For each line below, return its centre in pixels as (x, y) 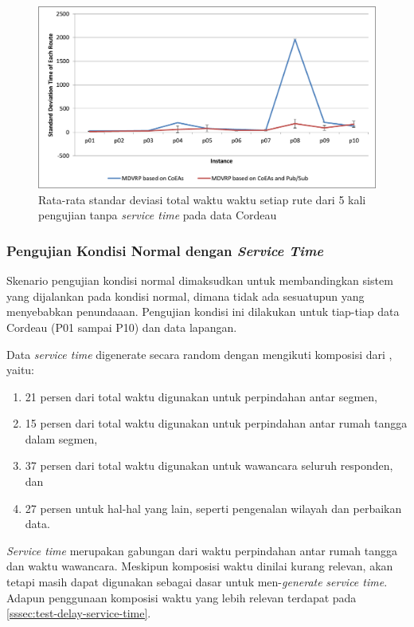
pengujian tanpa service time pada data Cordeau (158, 215)
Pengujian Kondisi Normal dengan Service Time (165, 250)
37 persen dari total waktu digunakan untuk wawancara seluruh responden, (209, 465)
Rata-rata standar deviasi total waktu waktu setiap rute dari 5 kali (202, 199)
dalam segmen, (61, 438)
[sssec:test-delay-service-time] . (79, 613)
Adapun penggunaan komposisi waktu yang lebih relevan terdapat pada (182, 597)
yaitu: (21, 370)
